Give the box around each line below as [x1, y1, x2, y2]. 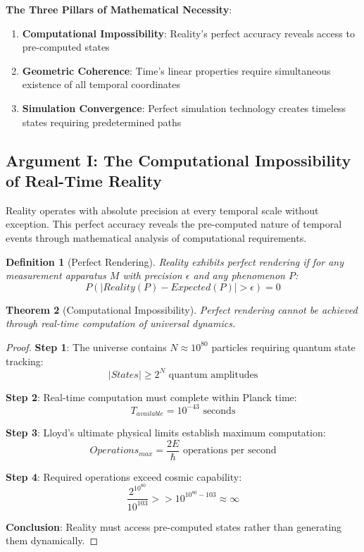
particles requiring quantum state [211, 339, 356, 354]
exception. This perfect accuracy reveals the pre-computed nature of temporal [6, 216, 342, 231]
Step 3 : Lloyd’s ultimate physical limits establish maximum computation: [6, 425, 326, 440]
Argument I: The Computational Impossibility [6, 149, 351, 171]
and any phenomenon [193, 268, 285, 283]
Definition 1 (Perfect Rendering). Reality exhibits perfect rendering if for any [6, 254, 344, 269]
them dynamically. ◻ [6, 533, 99, 548]
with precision [123, 268, 182, 283]
